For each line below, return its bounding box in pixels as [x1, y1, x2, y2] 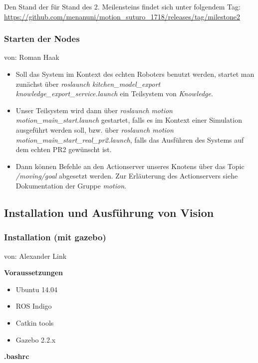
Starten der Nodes [4, 32, 80, 45]
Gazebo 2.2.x [15, 334, 56, 345]
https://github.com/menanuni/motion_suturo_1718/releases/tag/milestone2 [4, 11, 240, 21]
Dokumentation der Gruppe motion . [15, 180, 126, 190]
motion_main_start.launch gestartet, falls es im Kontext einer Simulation [15, 115, 242, 125]
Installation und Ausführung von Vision [4, 204, 214, 220]
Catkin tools [15, 317, 54, 328]
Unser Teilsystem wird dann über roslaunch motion [15, 105, 173, 115]
